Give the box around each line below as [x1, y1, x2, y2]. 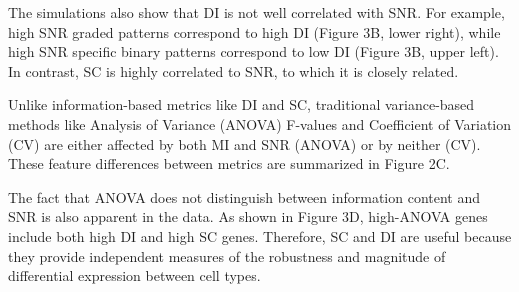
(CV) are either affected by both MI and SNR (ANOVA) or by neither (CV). [8, 133, 481, 154]
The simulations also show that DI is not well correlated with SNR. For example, [8, 2, 505, 22]
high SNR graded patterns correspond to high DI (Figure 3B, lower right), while [8, 21, 501, 42]
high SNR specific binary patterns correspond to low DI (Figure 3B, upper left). [8, 41, 499, 62]
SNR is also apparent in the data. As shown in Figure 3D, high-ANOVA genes [8, 206, 488, 227]
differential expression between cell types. [8, 265, 261, 286]
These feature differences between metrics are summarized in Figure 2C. [8, 153, 450, 174]
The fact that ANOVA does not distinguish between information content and [8, 186, 481, 207]
